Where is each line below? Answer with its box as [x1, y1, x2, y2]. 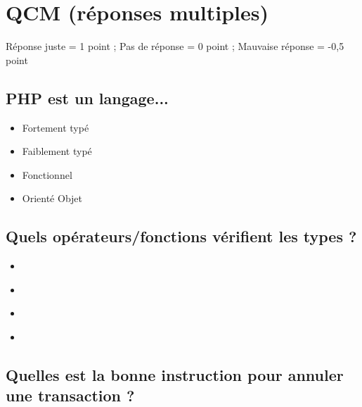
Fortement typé [22, 120, 89, 134]
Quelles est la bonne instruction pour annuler [6, 363, 344, 385]
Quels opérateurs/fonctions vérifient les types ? [6, 225, 357, 247]
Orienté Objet [22, 191, 83, 206]
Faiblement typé [22, 144, 92, 158]
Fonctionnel [22, 167, 72, 182]
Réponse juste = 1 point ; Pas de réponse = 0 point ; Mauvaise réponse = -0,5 [6, 39, 344, 54]
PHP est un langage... [6, 87, 169, 108]
